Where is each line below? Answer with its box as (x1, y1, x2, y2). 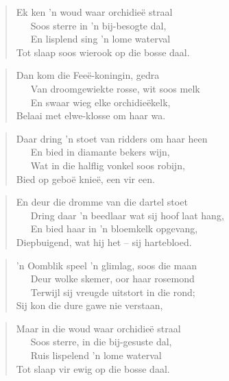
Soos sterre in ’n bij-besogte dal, (30, 18, 167, 32)
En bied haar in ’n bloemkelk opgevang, (30, 221, 198, 236)
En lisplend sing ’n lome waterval (30, 32, 171, 46)
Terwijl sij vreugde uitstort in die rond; (30, 284, 195, 299)
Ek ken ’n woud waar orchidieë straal (16, 5, 173, 19)
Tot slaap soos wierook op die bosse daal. (16, 45, 190, 59)
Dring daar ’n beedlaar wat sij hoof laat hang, (30, 208, 224, 222)
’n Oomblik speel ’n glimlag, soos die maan (16, 258, 197, 272)
